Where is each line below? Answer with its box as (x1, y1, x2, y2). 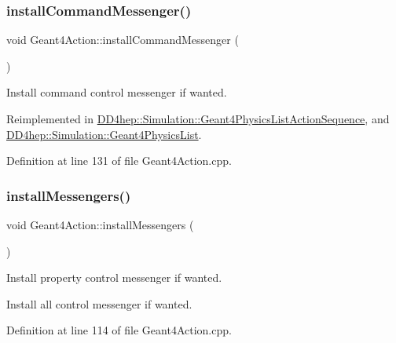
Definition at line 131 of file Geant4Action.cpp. (6, 152, 232, 169)
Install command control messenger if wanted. (6, 84, 227, 100)
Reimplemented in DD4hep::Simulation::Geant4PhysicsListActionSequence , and (6, 111, 390, 126)
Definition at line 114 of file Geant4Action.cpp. (6, 322, 232, 338)
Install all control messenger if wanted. (6, 295, 192, 312)
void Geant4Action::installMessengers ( (6, 217, 194, 232)
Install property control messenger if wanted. (6, 269, 222, 286)
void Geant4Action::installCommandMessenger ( (6, 31, 239, 48)
